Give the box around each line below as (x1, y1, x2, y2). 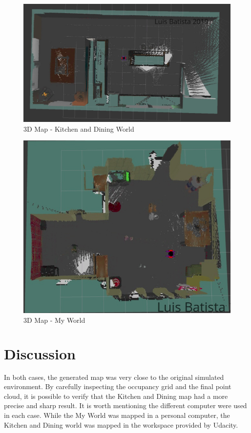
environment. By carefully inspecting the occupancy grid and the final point (4, 381, 231, 392)
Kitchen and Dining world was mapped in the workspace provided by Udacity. (4, 419, 238, 430)
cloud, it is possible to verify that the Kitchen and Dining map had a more (4, 391, 228, 401)
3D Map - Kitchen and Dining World (23, 123, 134, 134)
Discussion (4, 343, 76, 363)
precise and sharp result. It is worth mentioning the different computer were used (4, 400, 247, 411)
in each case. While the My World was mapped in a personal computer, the (4, 410, 230, 420)
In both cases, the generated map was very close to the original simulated (4, 372, 224, 382)
